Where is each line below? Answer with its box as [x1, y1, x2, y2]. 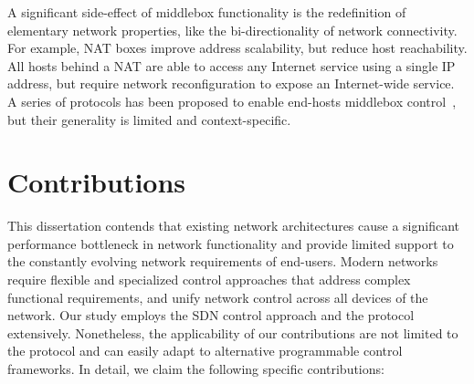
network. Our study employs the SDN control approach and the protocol [7, 306, 415, 325]
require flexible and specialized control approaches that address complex [7, 270, 411, 289]
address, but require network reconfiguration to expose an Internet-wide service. [7, 74, 455, 93]
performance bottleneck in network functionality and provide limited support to [7, 234, 454, 253]
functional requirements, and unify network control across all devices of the [7, 287, 428, 306]
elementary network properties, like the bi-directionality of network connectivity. [7, 20, 458, 39]
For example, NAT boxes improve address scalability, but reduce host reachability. [7, 38, 468, 57]
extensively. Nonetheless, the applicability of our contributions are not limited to [7, 323, 458, 342]
